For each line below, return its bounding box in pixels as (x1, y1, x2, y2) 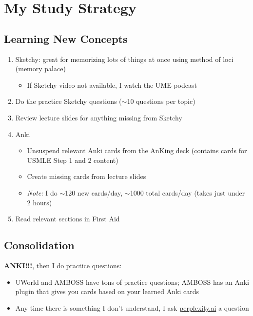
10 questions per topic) (127, 96, 195, 106)
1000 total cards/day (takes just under (130, 187, 245, 197)
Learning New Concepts (4, 31, 128, 46)
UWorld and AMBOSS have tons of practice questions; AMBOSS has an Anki (15, 276, 249, 287)
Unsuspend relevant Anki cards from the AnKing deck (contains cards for (27, 145, 247, 156)
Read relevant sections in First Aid (15, 214, 120, 224)
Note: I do (27, 187, 58, 197)
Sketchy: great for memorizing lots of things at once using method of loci (15, 54, 234, 64)
